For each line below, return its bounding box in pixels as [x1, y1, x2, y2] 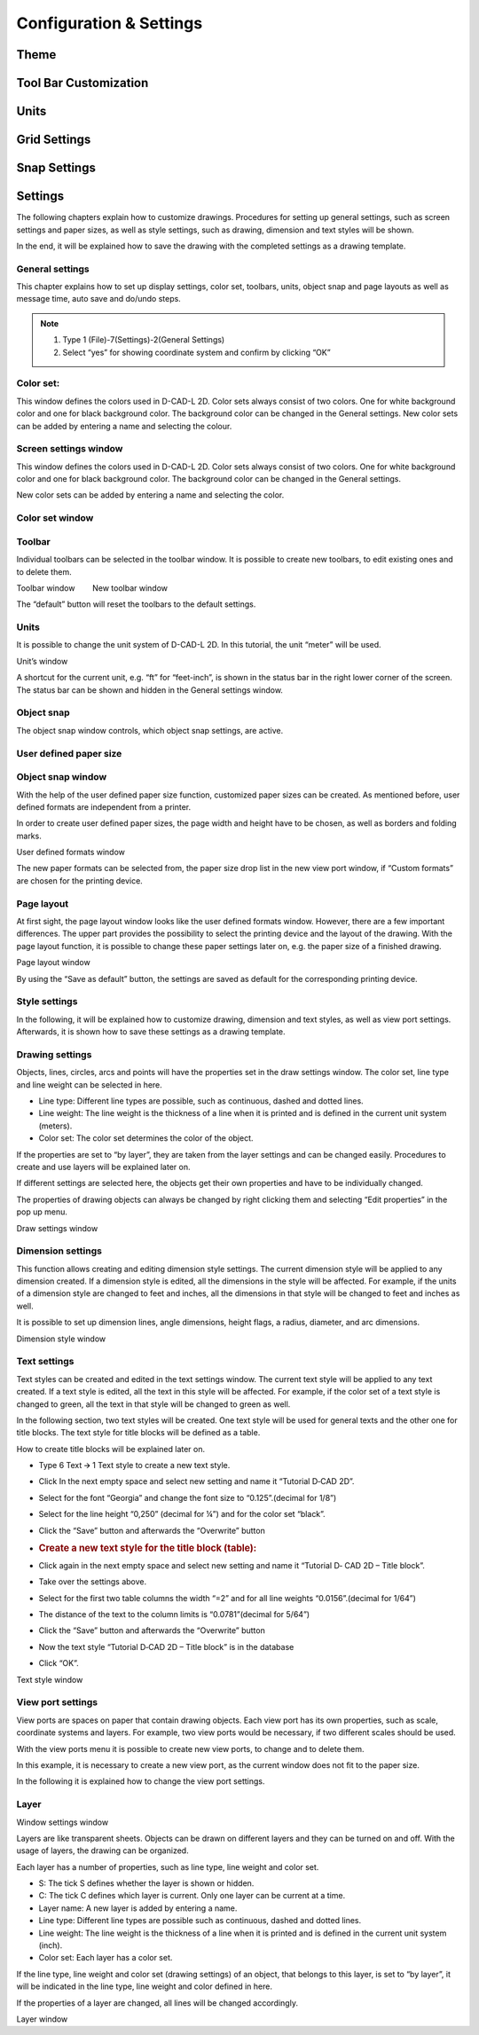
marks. [16, 830, 42, 841]
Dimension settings [16, 1245, 102, 1257]
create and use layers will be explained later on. [16, 1161, 191, 1172]
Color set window [16, 512, 94, 524]
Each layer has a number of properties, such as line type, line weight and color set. [16, 1861, 319, 1872]
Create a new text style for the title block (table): [38, 1542, 257, 1554]
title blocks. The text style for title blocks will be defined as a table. [16, 1427, 261, 1438]
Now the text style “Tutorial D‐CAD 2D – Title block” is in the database [38, 1641, 294, 1652]
